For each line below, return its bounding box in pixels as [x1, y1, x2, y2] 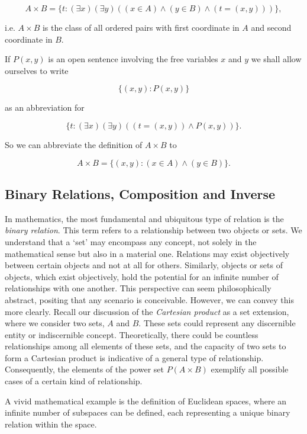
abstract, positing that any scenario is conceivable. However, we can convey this [5, 293, 294, 306]
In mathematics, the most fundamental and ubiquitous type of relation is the [5, 212, 284, 224]
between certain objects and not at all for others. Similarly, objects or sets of [5, 259, 283, 271]
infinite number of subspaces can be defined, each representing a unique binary [5, 406, 290, 419]
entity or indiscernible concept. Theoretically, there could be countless [5, 328, 258, 340]
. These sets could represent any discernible [138, 317, 296, 329]
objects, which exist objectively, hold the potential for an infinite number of [5, 270, 279, 282]
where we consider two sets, [5, 317, 105, 329]
